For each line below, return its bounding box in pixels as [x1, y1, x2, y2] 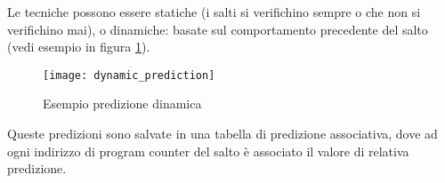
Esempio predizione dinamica [43, 94, 202, 113]
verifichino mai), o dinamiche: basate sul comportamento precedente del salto [7, 20, 428, 38]
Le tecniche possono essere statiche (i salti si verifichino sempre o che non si [7, 3, 421, 20]
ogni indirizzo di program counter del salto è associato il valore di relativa [7, 141, 409, 160]
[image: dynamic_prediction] [43, 68, 215, 82]
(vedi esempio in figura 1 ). [7, 37, 150, 56]
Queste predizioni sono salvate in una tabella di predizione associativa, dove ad [7, 124, 438, 143]
